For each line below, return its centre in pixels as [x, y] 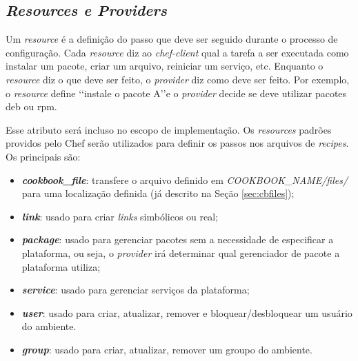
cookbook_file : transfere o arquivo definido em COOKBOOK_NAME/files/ [185, 179]
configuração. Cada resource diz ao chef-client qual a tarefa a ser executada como [177, 52]
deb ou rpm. [31, 106]
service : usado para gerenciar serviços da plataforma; [136, 290]
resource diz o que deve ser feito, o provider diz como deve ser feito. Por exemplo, [178, 79]
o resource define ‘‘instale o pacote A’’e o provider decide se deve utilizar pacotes [176, 93]
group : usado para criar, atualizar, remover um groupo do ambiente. [167, 349]
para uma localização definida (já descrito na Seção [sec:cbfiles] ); [158, 193]
